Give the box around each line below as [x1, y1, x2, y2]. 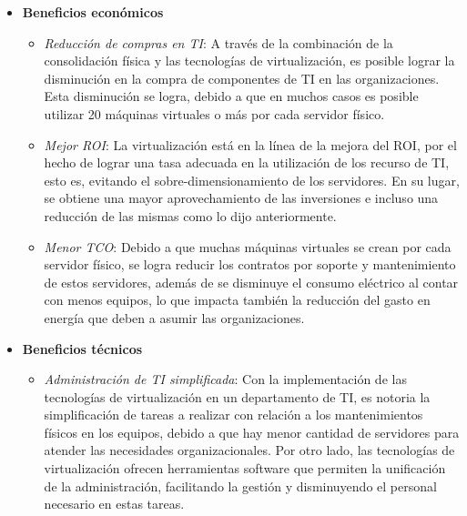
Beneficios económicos [22, 3, 164, 21]
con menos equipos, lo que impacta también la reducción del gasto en [44, 290, 431, 309]
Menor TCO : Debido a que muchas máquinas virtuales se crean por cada [44, 237, 452, 256]
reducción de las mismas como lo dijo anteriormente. [44, 206, 337, 225]
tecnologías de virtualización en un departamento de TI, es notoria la [44, 387, 431, 406]
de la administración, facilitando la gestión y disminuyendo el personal [44, 476, 437, 495]
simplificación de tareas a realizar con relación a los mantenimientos [44, 405, 423, 424]
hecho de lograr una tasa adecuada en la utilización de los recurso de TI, [44, 153, 450, 172]
